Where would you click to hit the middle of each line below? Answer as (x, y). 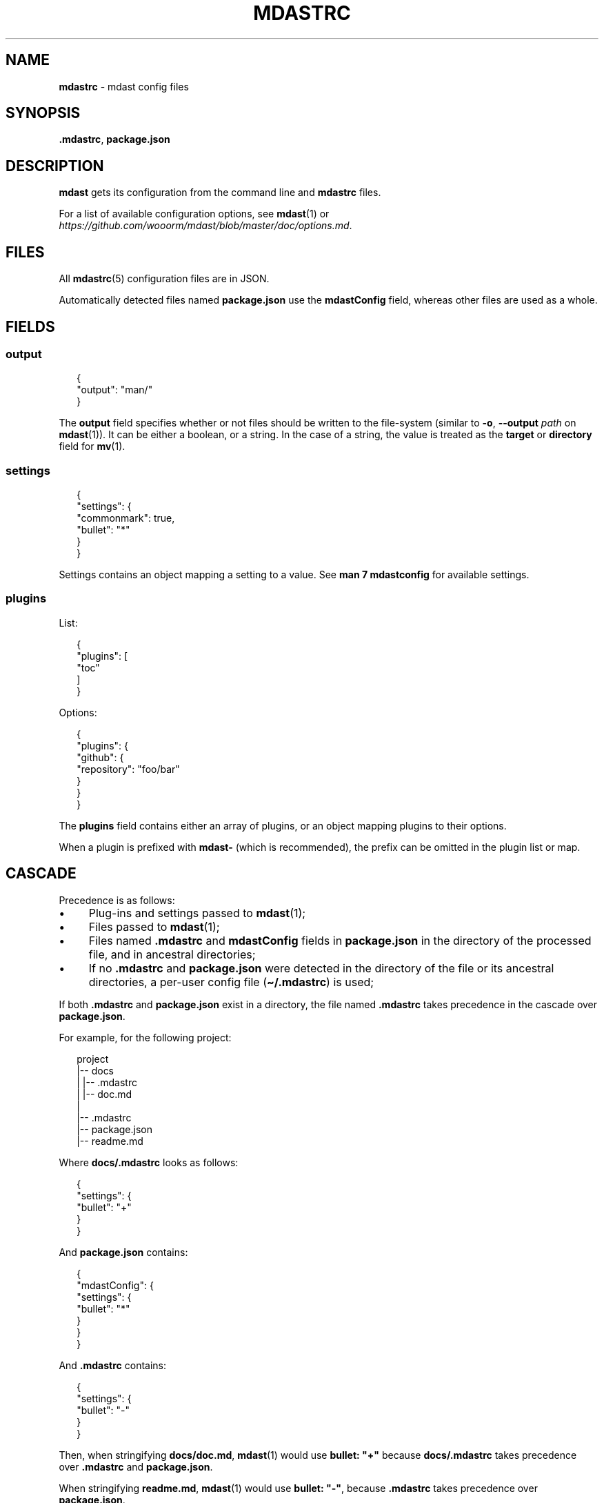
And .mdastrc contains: (113, 1365)
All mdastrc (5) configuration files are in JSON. (164, 279)
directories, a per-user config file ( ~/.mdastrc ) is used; (231, 982)
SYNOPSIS (43, 113)
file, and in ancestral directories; (172, 954)
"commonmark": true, (126, 518)
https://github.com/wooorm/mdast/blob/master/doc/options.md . (205, 226)
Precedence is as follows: (117, 900)
